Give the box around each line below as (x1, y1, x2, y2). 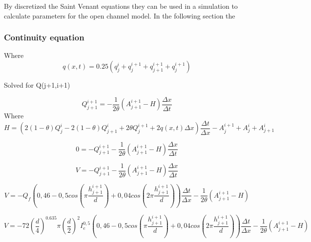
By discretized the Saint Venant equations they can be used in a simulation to (4, 1, 238, 11)
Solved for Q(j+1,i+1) (4, 80, 70, 90)
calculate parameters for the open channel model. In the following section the (4, 10, 235, 20)
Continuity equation (4, 31, 84, 43)
